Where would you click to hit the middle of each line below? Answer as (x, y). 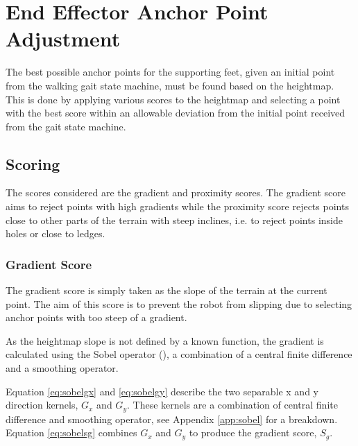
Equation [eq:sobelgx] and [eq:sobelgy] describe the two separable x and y (162, 391)
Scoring (33, 163)
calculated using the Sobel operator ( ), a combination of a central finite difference (179, 354)
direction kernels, (42, 405)
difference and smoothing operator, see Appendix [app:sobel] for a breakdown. (172, 419)
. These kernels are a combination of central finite (232, 405)
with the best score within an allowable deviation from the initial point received (176, 113)
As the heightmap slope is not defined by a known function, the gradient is (165, 340)
